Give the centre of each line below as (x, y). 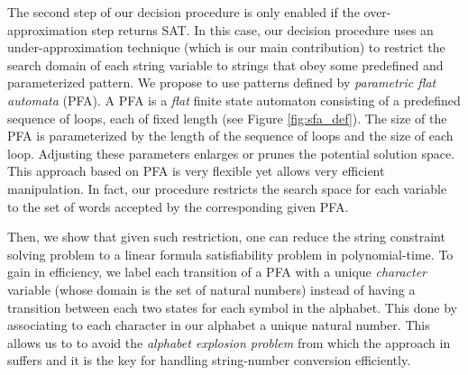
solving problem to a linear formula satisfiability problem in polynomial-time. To (230, 254)
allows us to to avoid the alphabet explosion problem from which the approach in (229, 342)
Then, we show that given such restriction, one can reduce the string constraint (226, 237)
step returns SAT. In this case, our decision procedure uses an (262, 29)
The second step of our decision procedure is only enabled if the (184, 12)
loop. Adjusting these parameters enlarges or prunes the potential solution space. (231, 153)
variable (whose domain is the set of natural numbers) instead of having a (211, 289)
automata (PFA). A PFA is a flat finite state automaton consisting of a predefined (234, 100)
